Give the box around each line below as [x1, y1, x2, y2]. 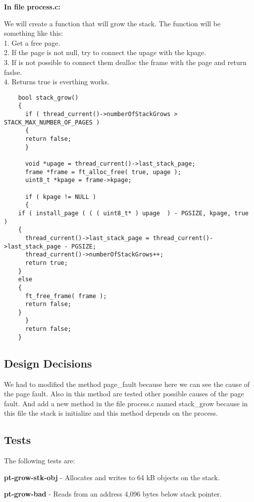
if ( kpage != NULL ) [25, 193, 97, 200]
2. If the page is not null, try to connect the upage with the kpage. [4, 47, 206, 58]
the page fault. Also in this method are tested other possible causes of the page [4, 388, 244, 399]
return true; [25, 259, 68, 266]
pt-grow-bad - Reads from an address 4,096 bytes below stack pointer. [4, 489, 222, 499]
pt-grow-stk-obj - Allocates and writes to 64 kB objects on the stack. [4, 472, 220, 482]
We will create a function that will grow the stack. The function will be [4, 18, 221, 28]
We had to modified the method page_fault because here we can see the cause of [4, 378, 250, 389]
